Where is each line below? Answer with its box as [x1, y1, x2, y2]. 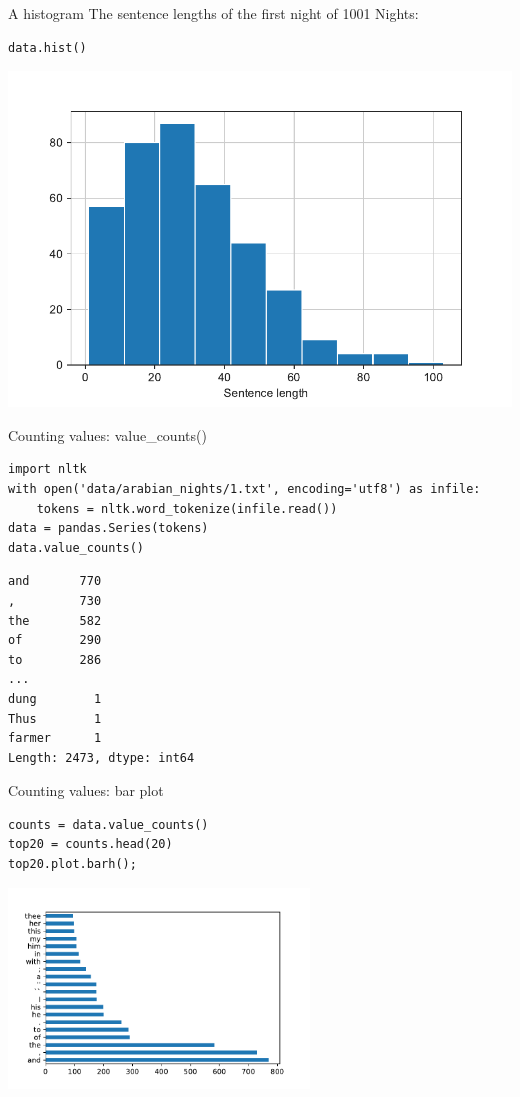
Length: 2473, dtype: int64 [8, 750, 195, 765]
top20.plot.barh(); [8, 857, 137, 872]
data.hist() [8, 40, 87, 55]
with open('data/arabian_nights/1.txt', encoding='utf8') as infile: [8, 481, 481, 496]
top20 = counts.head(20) [8, 837, 173, 852]
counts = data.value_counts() [8, 817, 209, 832]
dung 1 [8, 691, 102, 706]
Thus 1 [8, 711, 102, 726]
